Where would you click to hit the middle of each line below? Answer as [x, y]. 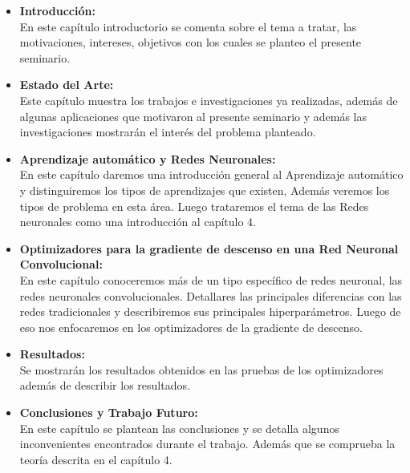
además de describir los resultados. [105, 385]
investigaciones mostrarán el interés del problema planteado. [168, 132]
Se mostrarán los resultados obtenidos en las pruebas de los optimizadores [201, 369]
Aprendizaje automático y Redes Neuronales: [148, 158]
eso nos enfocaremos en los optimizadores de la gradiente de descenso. [191, 327]
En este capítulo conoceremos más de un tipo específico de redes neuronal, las [211, 279]
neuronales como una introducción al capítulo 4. [138, 222]
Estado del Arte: [67, 85]
